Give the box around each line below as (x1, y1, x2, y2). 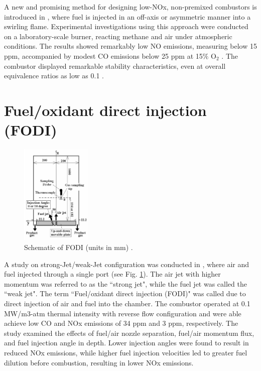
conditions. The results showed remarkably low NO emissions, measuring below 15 (4, 41, 257, 51)
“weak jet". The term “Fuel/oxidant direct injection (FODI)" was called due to (4, 288, 246, 299)
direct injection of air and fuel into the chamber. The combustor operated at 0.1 (4, 298, 250, 308)
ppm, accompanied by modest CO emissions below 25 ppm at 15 (4, 50, 203, 61)
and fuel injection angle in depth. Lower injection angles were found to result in (4, 337, 249, 348)
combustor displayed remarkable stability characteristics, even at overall (4, 60, 226, 71)
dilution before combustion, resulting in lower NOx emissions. (4, 357, 194, 367)
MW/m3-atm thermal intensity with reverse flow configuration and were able (4, 308, 241, 318)
